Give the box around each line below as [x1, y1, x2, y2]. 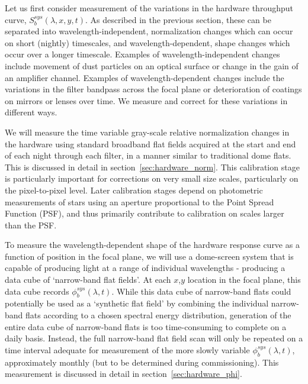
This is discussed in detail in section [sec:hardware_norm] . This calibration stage [5, 160, 300, 173]
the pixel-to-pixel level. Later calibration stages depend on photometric [5, 183, 263, 196]
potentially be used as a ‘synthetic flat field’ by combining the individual [5, 297, 269, 309]
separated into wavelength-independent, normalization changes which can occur [5, 25, 293, 37]
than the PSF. [5, 218, 57, 231]
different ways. [5, 106, 57, 118]
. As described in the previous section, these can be [85, 13, 271, 25]
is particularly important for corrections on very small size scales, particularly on [5, 172, 299, 185]
